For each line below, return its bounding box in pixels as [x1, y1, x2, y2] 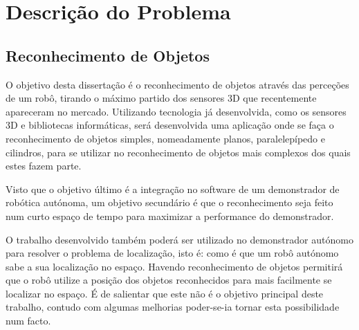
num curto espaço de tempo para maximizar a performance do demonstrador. [6, 208, 334, 223]
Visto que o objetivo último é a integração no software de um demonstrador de [6, 181, 340, 196]
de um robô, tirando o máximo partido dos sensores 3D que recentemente [6, 91, 317, 105]
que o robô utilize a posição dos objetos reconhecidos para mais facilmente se [6, 273, 332, 287]
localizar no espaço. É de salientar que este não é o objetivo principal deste [6, 286, 324, 300]
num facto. [6, 313, 51, 328]
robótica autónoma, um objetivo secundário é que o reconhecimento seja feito [6, 195, 333, 210]
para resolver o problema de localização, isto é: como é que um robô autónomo [6, 246, 339, 260]
